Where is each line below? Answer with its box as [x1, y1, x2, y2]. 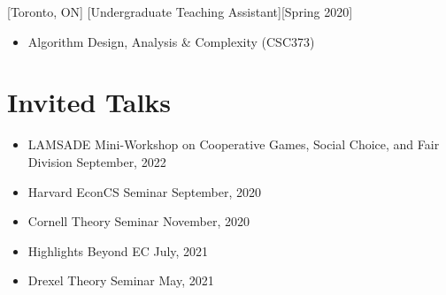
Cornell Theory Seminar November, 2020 [27, 212, 250, 231]
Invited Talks [7, 84, 172, 120]
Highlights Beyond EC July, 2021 [27, 241, 209, 260]
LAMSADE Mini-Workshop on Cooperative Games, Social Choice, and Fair [27, 135, 440, 154]
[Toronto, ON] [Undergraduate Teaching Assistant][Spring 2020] [7, 3, 353, 20]
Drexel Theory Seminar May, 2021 [27, 271, 214, 290]
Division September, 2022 [27, 152, 166, 170]
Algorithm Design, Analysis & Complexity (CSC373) [27, 32, 315, 50]
